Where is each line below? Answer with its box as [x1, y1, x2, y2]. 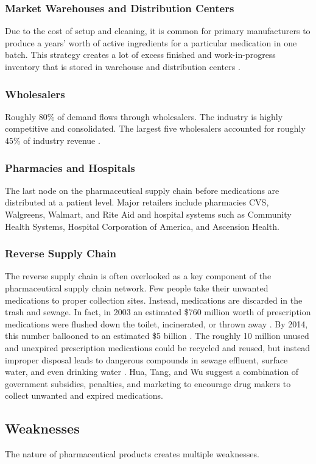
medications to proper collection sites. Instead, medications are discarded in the [5, 293, 303, 306]
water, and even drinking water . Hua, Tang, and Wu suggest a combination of [5, 365, 299, 378]
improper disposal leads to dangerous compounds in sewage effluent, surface [5, 353, 288, 366]
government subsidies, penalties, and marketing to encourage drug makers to [5, 377, 291, 390]
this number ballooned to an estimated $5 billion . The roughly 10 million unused [5, 329, 309, 342]
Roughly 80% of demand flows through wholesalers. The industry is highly [5, 110, 283, 123]
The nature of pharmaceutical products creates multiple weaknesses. [5, 448, 259, 460]
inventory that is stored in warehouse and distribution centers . [5, 60, 241, 73]
